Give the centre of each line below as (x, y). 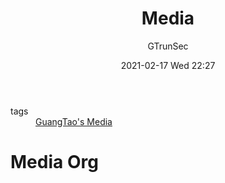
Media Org (54, 162)
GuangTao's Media (74, 121)
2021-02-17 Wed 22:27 (168, 65)
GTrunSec (168, 46)
